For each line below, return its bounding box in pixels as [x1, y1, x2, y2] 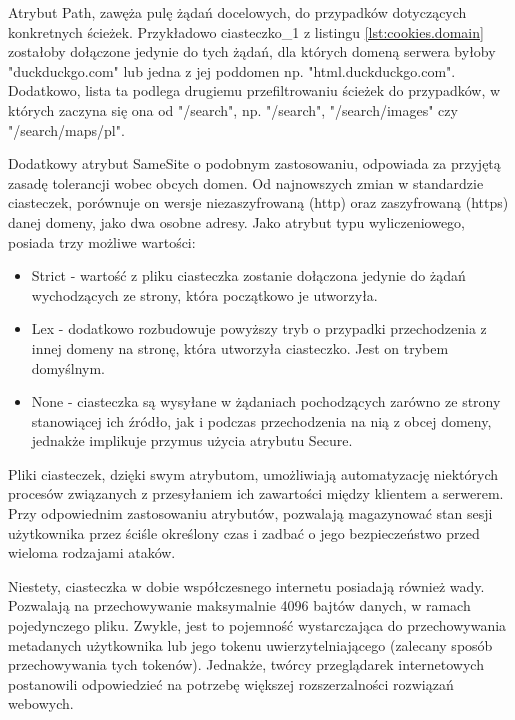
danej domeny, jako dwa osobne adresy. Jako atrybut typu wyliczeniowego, [8, 211, 466, 232]
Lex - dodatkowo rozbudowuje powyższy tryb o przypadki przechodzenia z [31, 318, 487, 339]
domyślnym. [31, 357, 105, 378]
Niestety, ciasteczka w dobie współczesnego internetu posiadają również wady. [8, 575, 485, 596]
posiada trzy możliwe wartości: [8, 231, 196, 252]
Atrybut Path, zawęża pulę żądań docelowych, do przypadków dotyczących [8, 2, 467, 22]
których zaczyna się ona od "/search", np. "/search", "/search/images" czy [8, 99, 458, 120]
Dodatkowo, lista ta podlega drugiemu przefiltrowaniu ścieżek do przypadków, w [8, 80, 501, 101]
